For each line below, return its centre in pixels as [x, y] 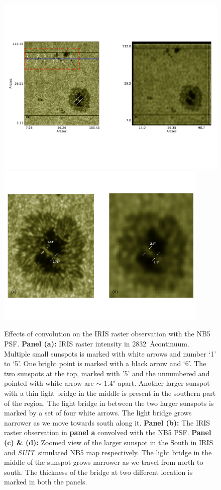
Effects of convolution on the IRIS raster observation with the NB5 [107, 334]
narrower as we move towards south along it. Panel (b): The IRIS [107, 422]
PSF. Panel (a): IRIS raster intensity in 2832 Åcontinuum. [97, 344]
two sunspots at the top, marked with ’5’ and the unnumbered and [107, 373]
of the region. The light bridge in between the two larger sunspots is [109, 403]
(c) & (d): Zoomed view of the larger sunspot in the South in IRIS [109, 442]
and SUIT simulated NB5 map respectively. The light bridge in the [108, 452]
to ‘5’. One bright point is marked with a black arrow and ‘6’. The [105, 363]
